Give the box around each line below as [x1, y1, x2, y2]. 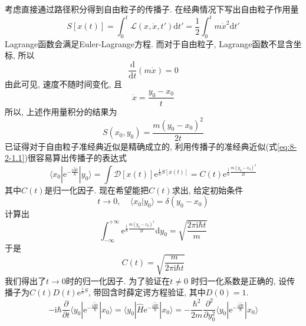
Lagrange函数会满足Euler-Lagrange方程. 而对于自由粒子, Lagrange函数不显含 [5, 37, 294, 50]
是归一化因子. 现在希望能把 [44, 183, 149, 196]
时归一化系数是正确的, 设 [190, 274, 287, 287]
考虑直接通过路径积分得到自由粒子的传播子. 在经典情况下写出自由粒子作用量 [5, 3, 299, 15]
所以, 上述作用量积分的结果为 [5, 105, 117, 117]
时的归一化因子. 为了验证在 [65, 274, 170, 287]
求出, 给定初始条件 [172, 183, 244, 196]
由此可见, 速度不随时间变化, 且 [5, 78, 123, 90]
